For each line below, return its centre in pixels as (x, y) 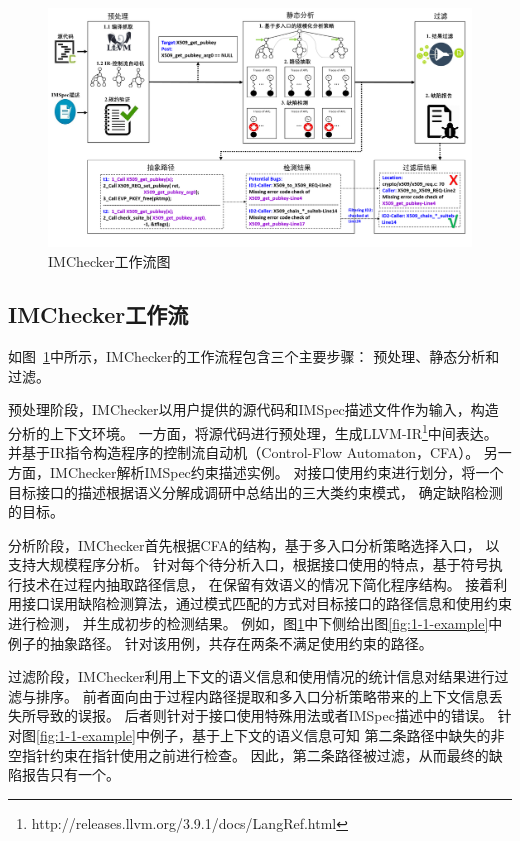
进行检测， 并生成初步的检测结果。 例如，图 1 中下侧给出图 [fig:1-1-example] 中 (255, 623)
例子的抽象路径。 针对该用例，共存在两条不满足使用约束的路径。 (220, 642)
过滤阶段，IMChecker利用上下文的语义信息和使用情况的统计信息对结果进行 (251, 676)
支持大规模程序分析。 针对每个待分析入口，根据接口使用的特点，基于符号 (248, 564)
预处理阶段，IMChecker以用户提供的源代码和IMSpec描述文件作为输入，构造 (253, 409)
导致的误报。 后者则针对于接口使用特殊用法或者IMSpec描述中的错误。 (264, 715)
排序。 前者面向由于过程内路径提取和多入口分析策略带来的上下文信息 (262, 695)
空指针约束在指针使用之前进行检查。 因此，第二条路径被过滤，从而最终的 (248, 754)
